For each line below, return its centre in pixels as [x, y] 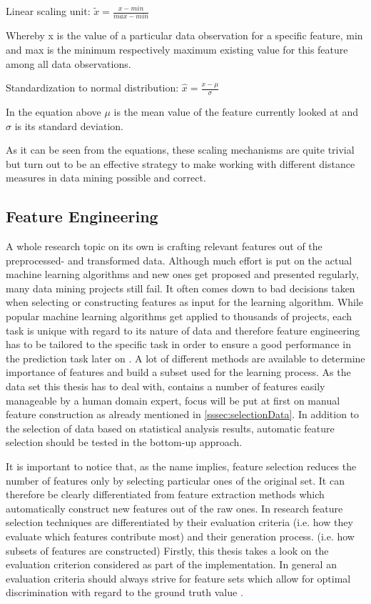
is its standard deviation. [69, 125]
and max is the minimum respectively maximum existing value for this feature [177, 49]
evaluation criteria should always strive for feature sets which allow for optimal [178, 578]
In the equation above [54, 111]
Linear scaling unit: [48, 11]
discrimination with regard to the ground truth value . [124, 592]
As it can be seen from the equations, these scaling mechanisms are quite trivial [180, 150]
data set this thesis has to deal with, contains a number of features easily [166, 386]
